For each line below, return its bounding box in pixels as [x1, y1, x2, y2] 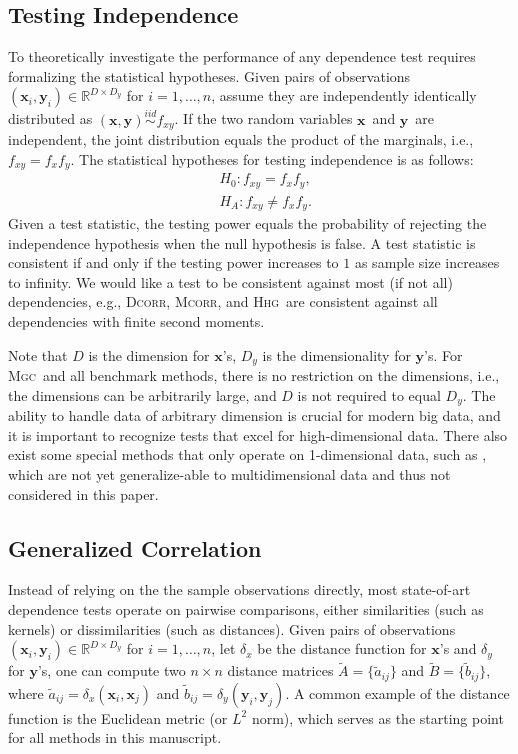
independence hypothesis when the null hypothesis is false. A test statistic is [8, 232, 476, 253]
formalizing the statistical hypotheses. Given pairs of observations [8, 65, 411, 86]
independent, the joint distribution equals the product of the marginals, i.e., [8, 129, 474, 150]
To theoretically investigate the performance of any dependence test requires [8, 46, 476, 67]
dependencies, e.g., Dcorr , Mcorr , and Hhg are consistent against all [8, 291, 438, 312]
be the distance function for [257, 638, 427, 659]
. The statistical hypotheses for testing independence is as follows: [70, 148, 474, 169]
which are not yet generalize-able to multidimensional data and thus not [8, 463, 451, 484]
